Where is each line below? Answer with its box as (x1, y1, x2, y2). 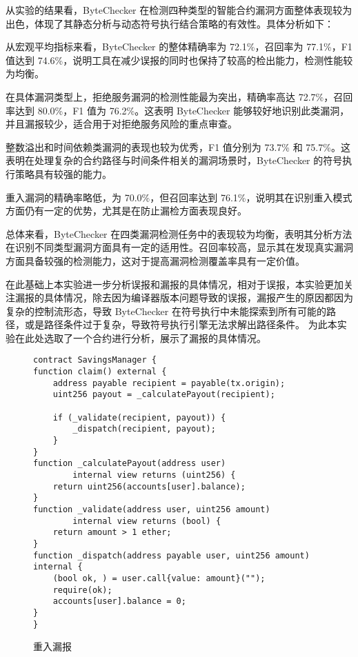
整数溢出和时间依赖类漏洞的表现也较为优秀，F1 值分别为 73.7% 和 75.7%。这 (6, 139, 350, 154)
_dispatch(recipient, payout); (72, 424, 216, 434)
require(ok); (52, 585, 112, 595)
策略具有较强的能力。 (14, 166, 112, 181)
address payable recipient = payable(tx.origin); (52, 378, 286, 388)
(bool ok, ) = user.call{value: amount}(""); (52, 573, 266, 583)
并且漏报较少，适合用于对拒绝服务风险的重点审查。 (6, 117, 237, 131)
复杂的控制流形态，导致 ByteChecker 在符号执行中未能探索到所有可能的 (6, 303, 326, 318)
